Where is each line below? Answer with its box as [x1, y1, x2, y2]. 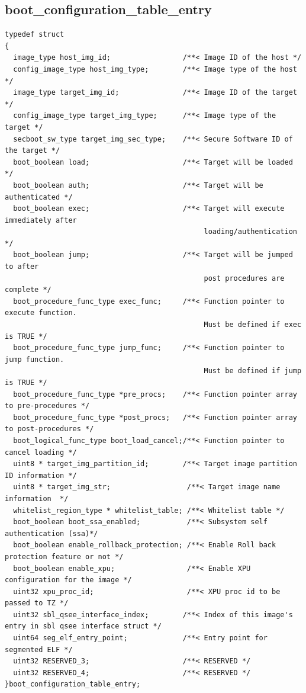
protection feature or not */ [5, 552, 124, 561]
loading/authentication [204, 227, 297, 236]
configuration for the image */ [5, 576, 132, 585]
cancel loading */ [5, 448, 77, 457]
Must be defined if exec [204, 320, 302, 329]
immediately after [5, 216, 77, 224]
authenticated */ [5, 192, 73, 201]
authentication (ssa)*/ [5, 529, 98, 538]
